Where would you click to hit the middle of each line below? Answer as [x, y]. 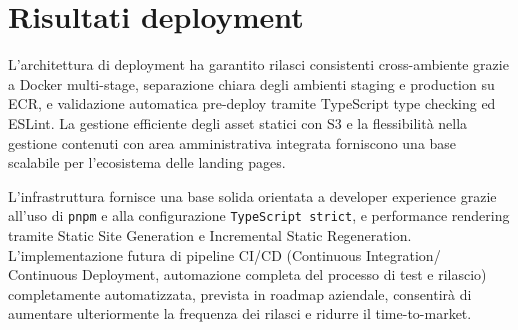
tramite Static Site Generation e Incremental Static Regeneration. [210, 234]
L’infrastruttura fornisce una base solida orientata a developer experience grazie [252, 195]
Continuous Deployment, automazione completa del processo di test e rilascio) [247, 274]
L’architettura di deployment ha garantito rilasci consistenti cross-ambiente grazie [258, 64]
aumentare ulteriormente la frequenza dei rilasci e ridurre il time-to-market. [240, 313]
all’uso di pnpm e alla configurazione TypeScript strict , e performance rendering [259, 215]
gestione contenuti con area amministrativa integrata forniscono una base [232, 142]
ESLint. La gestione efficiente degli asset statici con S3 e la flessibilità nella [238, 122]
